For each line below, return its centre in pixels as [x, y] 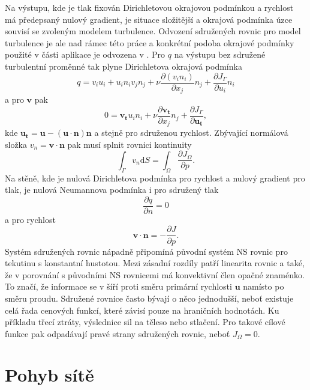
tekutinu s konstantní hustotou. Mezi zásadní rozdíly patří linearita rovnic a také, [155, 263]
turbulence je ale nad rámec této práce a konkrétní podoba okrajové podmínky [150, 42]
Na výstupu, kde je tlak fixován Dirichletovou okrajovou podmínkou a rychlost [149, 7]
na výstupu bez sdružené [220, 54]
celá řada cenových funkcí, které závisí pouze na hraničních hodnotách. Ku [142, 310]
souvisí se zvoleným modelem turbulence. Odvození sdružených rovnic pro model [153, 31]
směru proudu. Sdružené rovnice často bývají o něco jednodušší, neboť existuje [149, 298]
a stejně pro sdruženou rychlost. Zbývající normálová [191, 133]
